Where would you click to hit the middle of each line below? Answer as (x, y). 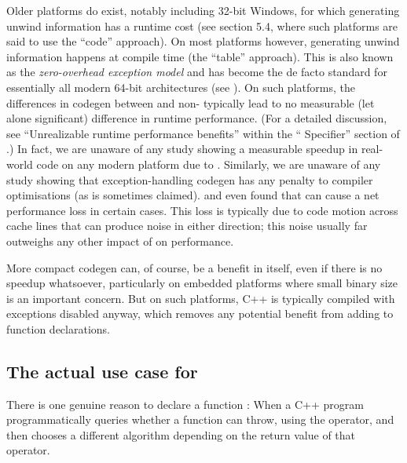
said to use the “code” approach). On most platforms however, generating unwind (203, 41)
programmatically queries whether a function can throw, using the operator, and (200, 419)
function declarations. (58, 328)
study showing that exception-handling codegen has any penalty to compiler (190, 179)
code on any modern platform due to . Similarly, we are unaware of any (209, 164)
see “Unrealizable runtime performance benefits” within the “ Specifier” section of (203, 133)
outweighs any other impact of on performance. (120, 241)
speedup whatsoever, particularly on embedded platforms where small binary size (202, 283)
